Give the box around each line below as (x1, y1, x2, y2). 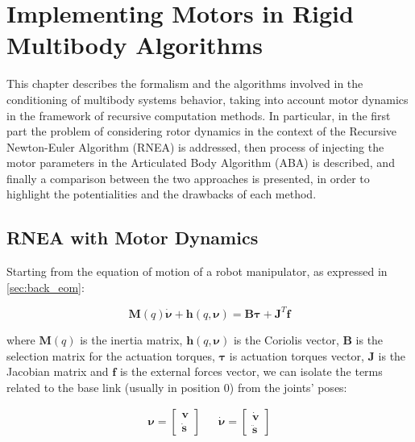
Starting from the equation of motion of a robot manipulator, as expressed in (6, 263, 388, 280)
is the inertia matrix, (80, 331, 183, 348)
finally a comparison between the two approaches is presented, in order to (6, 169, 370, 186)
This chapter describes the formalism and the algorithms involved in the (6, 75, 363, 92)
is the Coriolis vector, (233, 331, 339, 348)
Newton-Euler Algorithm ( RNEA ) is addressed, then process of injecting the (6, 138, 384, 155)
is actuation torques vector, (229, 347, 364, 364)
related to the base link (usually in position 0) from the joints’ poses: (6, 378, 347, 395)
